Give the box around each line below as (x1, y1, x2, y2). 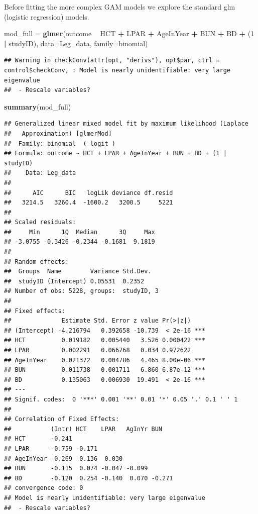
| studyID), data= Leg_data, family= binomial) (4, 38, 148, 48)
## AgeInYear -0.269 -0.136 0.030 (4, 455, 123, 462)
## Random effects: (4, 258, 69, 265)
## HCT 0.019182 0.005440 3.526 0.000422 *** (4, 337, 205, 344)
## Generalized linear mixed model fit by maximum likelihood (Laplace (4, 120, 248, 128)
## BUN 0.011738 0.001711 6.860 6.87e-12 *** (4, 366, 205, 374)
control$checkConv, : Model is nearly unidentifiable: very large (4, 66, 231, 74)
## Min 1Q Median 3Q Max (4, 228, 155, 236)
